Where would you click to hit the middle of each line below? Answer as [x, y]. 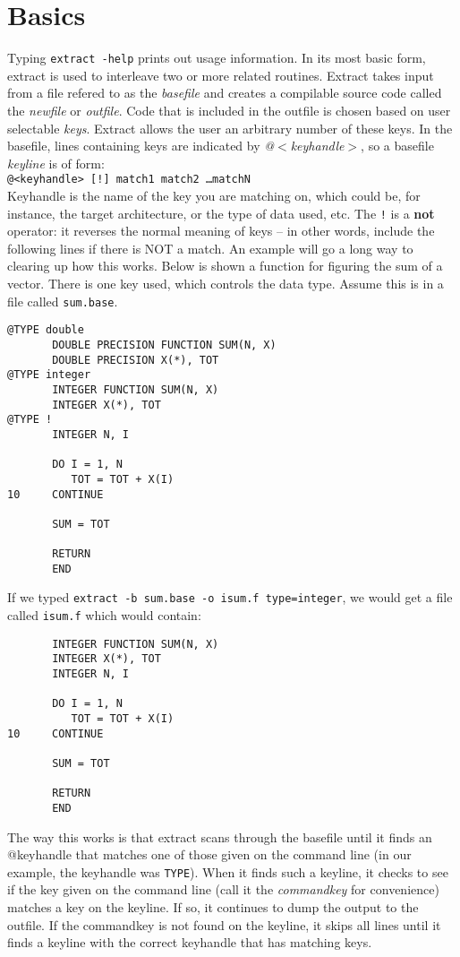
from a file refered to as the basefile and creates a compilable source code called [225, 93]
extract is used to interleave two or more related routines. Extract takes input [221, 75]
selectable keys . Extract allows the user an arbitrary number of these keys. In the [230, 128]
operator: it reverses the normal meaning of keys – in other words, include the [221, 231]
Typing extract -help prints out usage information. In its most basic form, [217, 58]
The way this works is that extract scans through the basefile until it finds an [220, 836]
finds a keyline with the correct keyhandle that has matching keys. [190, 942]
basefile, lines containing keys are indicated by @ [141, 146]
